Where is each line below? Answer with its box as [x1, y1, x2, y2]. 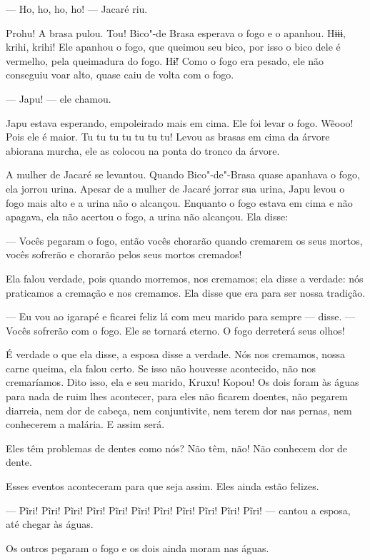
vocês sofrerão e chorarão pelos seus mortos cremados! [6, 247, 242, 262]
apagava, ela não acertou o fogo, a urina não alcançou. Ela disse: [6, 209, 289, 224]
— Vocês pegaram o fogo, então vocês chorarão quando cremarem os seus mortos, [6, 233, 363, 248]
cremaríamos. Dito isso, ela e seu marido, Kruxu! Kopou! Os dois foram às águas [6, 375, 359, 390]
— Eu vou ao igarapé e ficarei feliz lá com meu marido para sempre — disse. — [6, 309, 356, 324]
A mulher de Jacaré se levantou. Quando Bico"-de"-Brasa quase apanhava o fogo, [6, 167, 360, 182]
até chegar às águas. [6, 516, 94, 531]
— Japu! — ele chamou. [6, 91, 111, 106]
